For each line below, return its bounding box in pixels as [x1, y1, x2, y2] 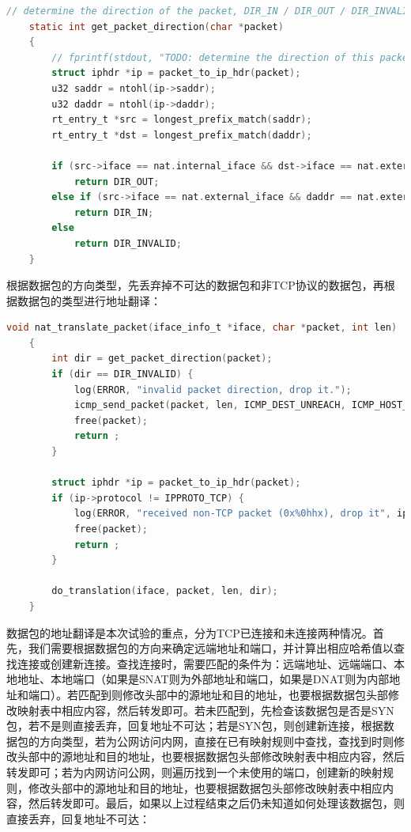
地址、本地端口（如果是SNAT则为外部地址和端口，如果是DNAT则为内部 [17, 671, 390, 687]
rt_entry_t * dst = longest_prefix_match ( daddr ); [51, 129, 312, 141]
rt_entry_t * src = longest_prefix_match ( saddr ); [51, 114, 312, 126]
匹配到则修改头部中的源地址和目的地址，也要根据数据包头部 [77, 686, 388, 702]
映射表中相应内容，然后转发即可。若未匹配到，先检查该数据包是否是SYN [17, 702, 394, 718]
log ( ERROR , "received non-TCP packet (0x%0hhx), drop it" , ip [74, 508, 409, 520]
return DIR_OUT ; [74, 176, 160, 187]
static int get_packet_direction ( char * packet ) [28, 21, 284, 32]
